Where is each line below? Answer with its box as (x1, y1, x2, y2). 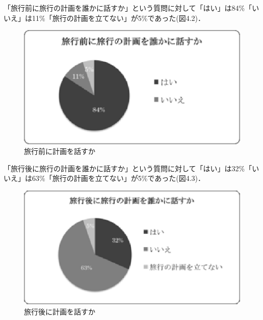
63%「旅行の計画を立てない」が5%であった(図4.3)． (32, 173, 205, 183)
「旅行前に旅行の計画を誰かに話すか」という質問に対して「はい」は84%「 (4, 3, 252, 13)
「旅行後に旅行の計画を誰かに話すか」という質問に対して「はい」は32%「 (4, 163, 252, 173)
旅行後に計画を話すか (24, 306, 95, 316)
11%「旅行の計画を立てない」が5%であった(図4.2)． (32, 12, 205, 23)
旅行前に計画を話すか (24, 146, 95, 156)
